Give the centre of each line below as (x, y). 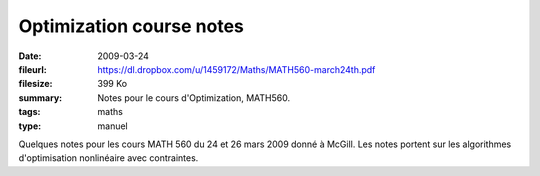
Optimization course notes (131, 26)
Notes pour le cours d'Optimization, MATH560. (194, 97)
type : (30, 126)
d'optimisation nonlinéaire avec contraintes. (108, 158)
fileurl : (32, 69)
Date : (30, 56)
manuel (113, 126)
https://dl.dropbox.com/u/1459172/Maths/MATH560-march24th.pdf (236, 69)
